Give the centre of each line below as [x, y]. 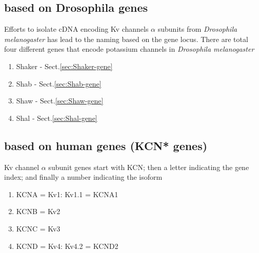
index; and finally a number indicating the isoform [83, 177]
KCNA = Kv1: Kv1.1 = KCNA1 [67, 194]
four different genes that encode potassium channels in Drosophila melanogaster [129, 49]
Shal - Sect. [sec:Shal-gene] [57, 118]
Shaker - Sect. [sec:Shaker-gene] [64, 66]
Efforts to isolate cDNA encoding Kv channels [76, 29]
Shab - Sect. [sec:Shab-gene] [59, 83]
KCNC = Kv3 [38, 228]
